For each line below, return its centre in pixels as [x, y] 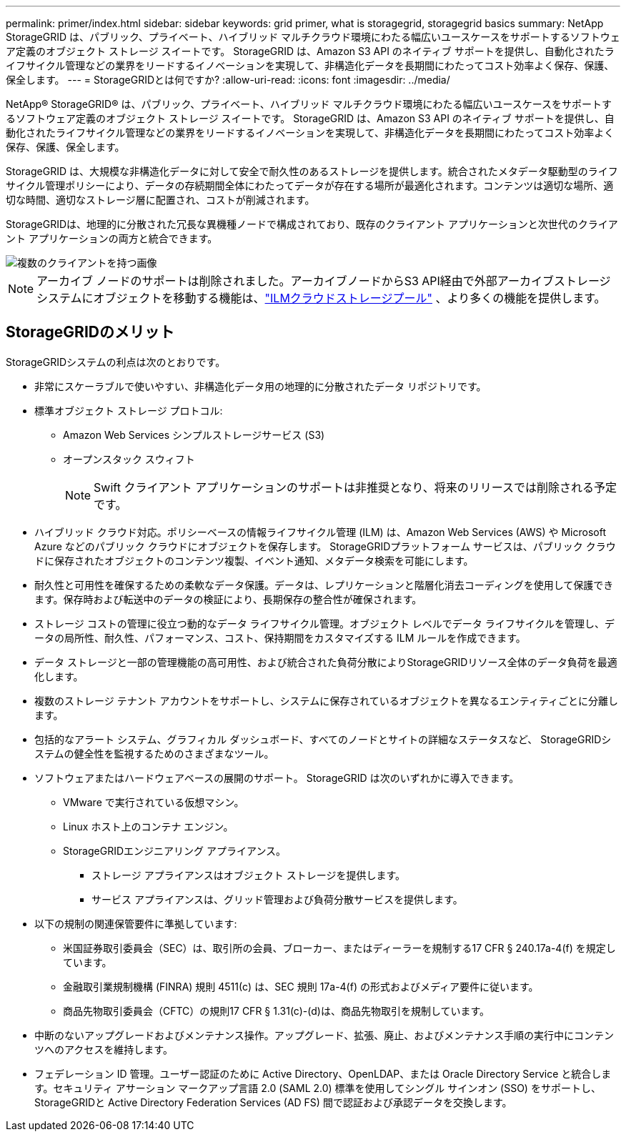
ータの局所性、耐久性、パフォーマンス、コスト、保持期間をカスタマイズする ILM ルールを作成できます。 [280, 637]
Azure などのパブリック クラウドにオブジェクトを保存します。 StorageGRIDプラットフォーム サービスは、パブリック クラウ [325, 546]
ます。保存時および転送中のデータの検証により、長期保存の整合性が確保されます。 [228, 599]
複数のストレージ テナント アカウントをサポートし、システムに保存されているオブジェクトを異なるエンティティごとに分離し [327, 700]
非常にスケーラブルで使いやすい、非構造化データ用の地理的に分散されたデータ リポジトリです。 [260, 386]
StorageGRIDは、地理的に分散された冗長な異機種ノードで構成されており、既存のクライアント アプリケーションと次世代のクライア [312, 224]
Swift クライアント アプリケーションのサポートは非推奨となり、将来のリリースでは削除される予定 [356, 487]
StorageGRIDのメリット [90, 332]
